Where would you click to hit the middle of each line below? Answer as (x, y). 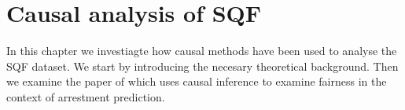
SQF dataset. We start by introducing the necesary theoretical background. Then (202, 66)
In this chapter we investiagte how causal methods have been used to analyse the (202, 51)
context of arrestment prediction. (86, 96)
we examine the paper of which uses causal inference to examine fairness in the (197, 81)
